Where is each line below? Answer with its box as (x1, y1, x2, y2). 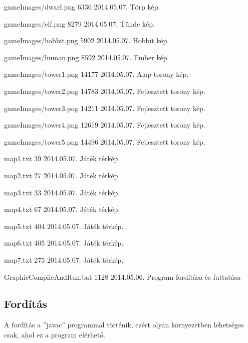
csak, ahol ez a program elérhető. (4, 329, 106, 339)
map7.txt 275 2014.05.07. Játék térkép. (4, 254, 124, 265)
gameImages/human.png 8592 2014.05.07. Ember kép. (4, 52, 169, 62)
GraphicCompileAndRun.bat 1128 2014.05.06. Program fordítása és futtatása (4, 271, 241, 282)
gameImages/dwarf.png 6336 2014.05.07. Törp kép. (4, 2, 160, 12)
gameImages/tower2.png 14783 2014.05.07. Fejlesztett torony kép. (4, 85, 205, 96)
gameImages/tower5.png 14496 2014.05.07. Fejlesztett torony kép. (4, 136, 205, 147)
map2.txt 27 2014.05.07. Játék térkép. (4, 170, 120, 180)
